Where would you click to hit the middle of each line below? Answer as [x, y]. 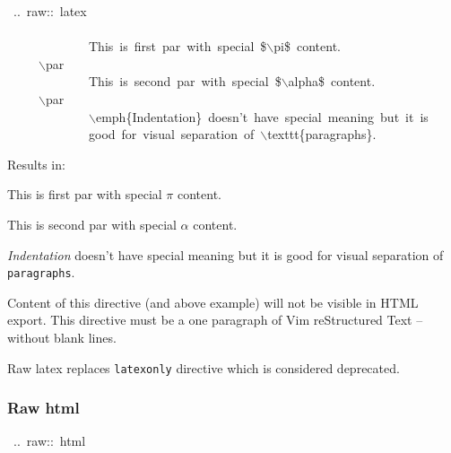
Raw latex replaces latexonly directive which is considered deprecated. [204, 367]
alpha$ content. [332, 81]
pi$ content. [307, 46]
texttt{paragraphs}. [322, 134]
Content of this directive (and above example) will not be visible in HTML [213, 302]
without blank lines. [62, 337]
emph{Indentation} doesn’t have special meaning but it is [262, 116]
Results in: [36, 164]
